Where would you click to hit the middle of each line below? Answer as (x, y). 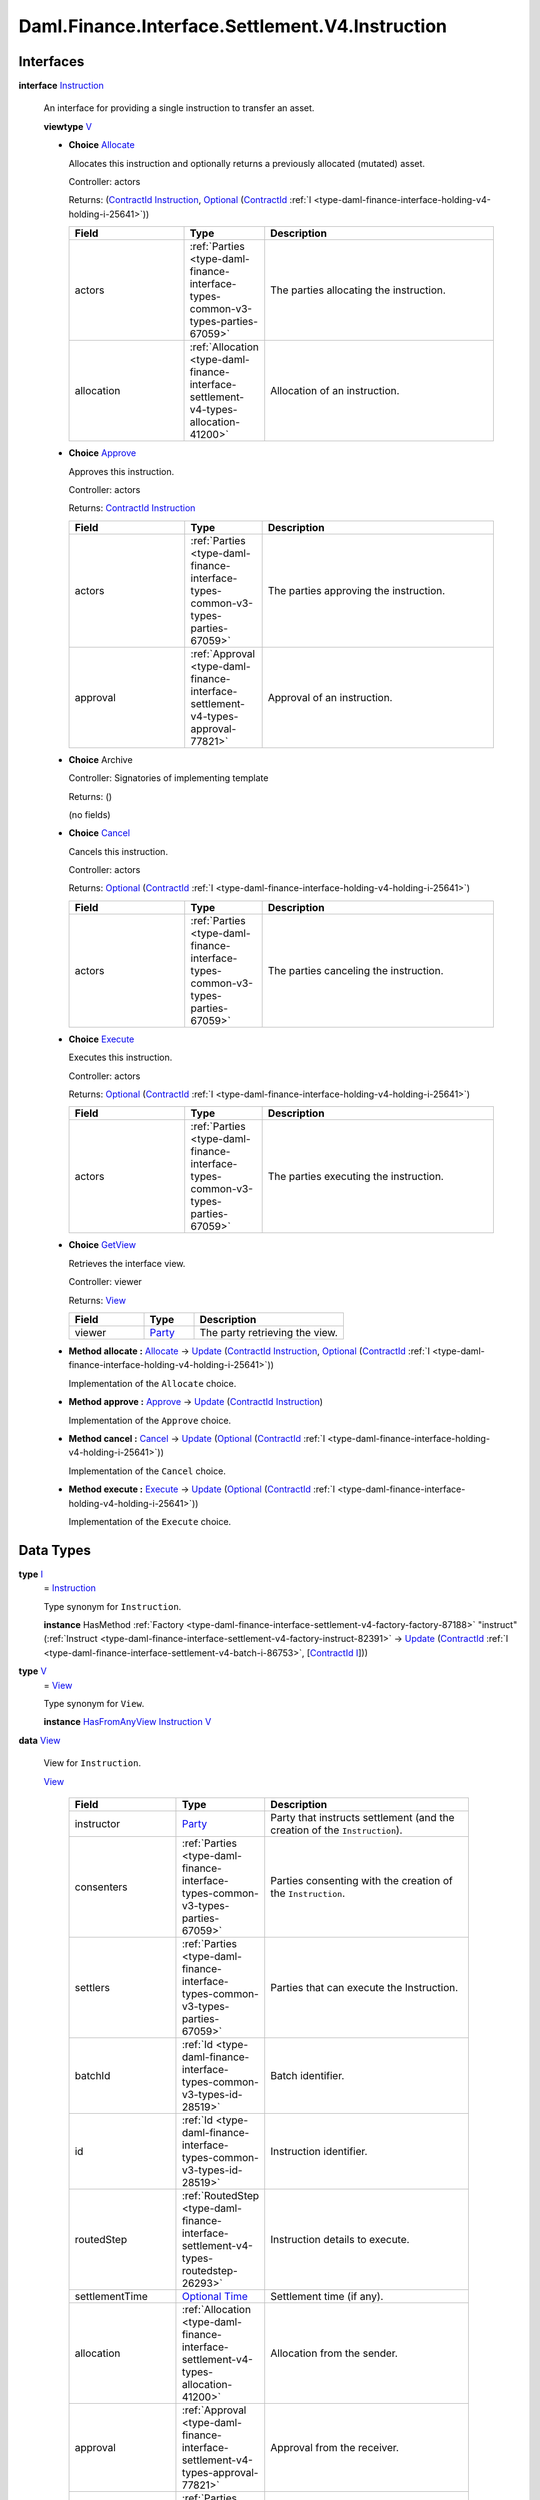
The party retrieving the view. (269, 1332)
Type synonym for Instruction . (112, 1606)
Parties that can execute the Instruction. (364, 1987)
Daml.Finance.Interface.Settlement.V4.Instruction (232, 26)
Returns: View (97, 1300)
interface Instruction (61, 86)
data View (39, 1740)
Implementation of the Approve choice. (150, 1420)
